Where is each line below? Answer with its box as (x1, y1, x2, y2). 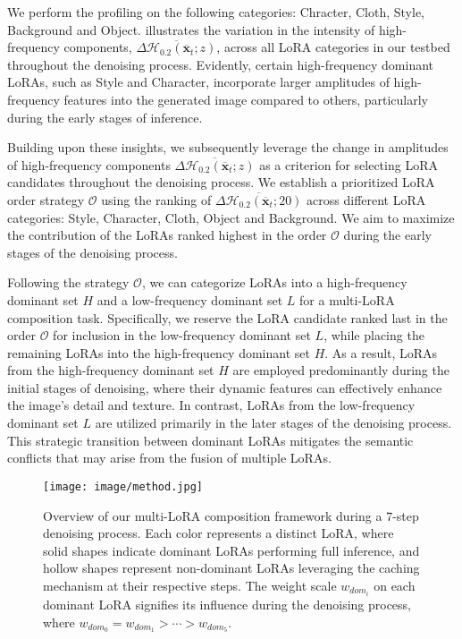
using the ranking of (101, 190, 212, 209)
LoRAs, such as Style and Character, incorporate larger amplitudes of (7, 72, 390, 91)
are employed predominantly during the (232, 361, 449, 379)
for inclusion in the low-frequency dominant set (53, 326, 311, 345)
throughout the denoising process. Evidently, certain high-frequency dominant (7, 55, 434, 73)
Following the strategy (7, 273, 130, 292)
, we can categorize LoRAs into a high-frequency (141, 273, 407, 292)
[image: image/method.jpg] (43, 480, 203, 493)
